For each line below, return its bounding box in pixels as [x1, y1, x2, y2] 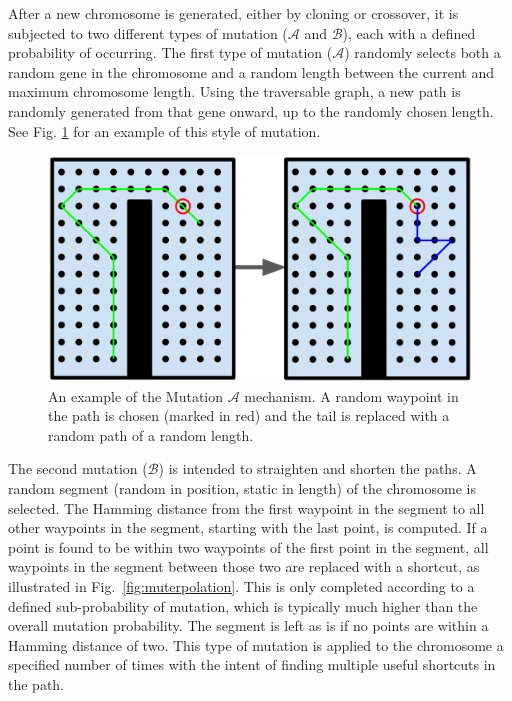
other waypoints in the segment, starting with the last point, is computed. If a [8, 517, 488, 538]
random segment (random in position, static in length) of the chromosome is [8, 478, 476, 499]
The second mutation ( [8, 458, 148, 479]
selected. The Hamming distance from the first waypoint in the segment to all [8, 497, 485, 518]
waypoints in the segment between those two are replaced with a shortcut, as [8, 556, 480, 577]
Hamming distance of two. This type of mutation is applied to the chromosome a [8, 634, 504, 655]
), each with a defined [342, 22, 476, 43]
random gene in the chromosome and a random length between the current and [8, 61, 494, 82]
